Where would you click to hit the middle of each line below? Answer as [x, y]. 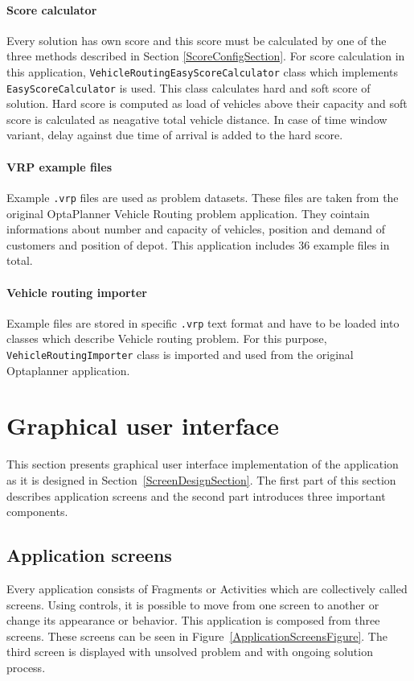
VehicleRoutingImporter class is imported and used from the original [180, 354]
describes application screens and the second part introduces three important [196, 495]
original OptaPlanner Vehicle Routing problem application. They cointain [188, 213]
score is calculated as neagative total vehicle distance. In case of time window [197, 119]
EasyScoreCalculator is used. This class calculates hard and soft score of [189, 87]
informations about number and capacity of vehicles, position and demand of [196, 229]
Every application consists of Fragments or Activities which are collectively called [207, 588]
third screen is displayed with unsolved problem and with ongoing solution [190, 652]
